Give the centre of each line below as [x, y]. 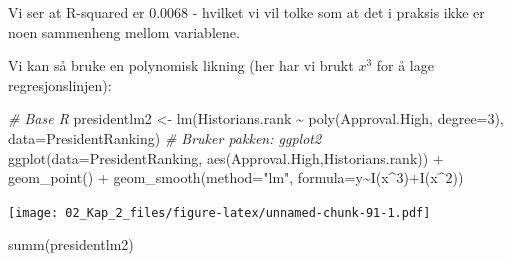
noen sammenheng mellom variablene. [124, 31]
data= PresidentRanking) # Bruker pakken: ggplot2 [165, 137]
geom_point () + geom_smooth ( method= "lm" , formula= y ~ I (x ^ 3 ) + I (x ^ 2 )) [236, 177]
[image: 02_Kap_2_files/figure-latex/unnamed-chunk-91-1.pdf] [219, 212]
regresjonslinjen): [60, 84]
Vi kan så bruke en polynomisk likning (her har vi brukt [181, 65]
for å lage [405, 65]
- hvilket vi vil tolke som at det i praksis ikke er [338, 12]
